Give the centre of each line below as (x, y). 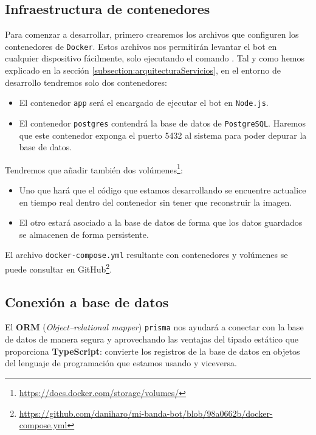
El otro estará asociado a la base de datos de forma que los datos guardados (161, 222)
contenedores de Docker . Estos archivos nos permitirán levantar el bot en (141, 46)
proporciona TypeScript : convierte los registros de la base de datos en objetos (153, 351)
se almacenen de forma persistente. (84, 234)
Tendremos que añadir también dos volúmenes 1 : (94, 169)
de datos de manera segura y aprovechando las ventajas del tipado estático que (152, 339)
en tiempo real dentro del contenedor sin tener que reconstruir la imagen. (156, 202)
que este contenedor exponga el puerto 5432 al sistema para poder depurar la (163, 135)
